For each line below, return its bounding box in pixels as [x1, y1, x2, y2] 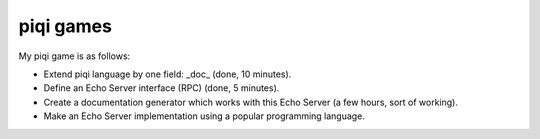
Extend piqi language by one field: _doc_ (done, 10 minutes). [43, 68, 292, 80]
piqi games [18, 15, 112, 37]
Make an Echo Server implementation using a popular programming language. [43, 110, 365, 122]
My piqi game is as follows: [18, 50, 131, 62]
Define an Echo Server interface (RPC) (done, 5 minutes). [43, 82, 280, 94]
